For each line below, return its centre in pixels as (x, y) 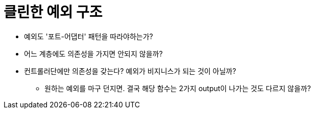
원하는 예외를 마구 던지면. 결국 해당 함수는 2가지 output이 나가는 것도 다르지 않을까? (178, 88)
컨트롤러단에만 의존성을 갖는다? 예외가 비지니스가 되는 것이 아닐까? (130, 71)
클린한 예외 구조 (53, 12)
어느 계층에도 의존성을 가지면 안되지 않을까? (93, 53)
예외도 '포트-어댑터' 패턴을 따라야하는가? (89, 36)
